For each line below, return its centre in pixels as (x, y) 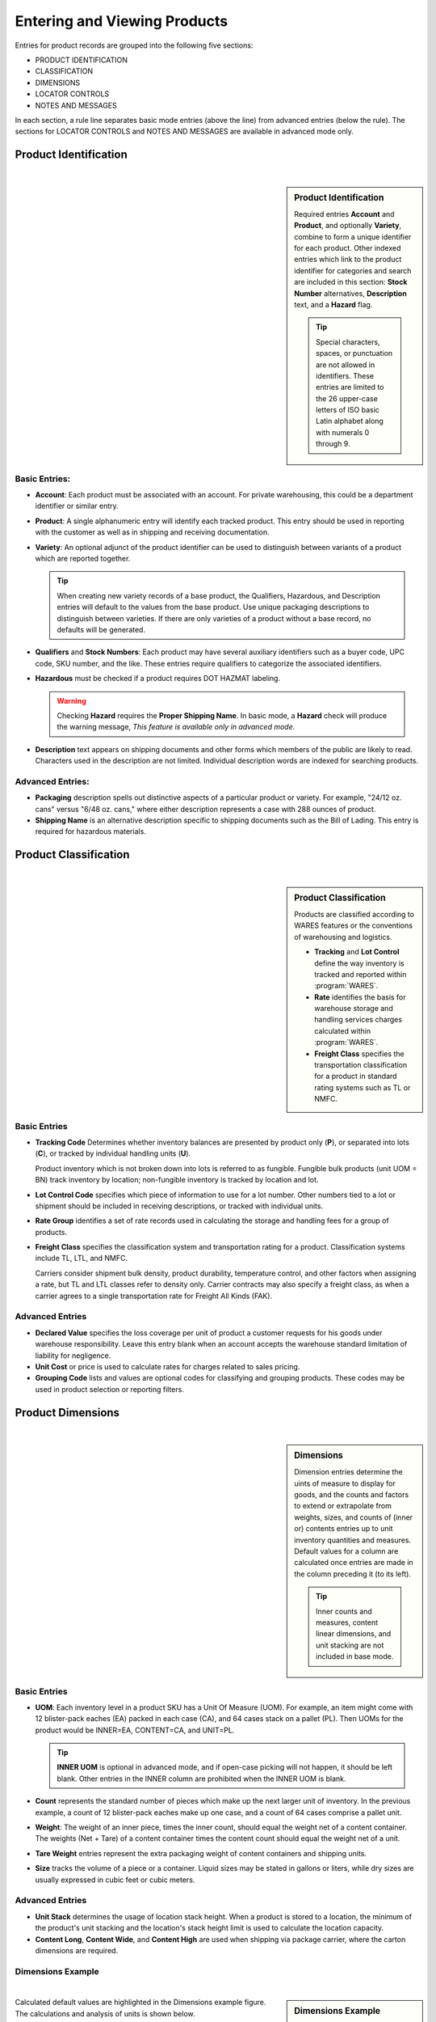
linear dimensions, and (354, 1634)
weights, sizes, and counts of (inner (354, 1517)
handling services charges (358, 1020)
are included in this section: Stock (351, 282)
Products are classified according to (354, 914)
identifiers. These (345, 375)
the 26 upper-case (347, 398)
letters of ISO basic (348, 410)
